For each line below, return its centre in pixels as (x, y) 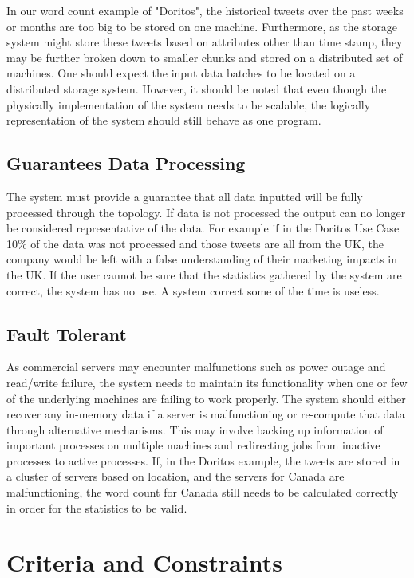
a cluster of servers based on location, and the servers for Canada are (175, 476)
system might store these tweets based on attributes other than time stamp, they (205, 42)
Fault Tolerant (67, 333)
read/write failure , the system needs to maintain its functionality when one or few (207, 382)
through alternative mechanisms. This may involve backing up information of (195, 429)
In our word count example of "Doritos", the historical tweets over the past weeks (205, 10)
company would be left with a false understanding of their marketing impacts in (202, 259)
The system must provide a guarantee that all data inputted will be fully (185, 196)
